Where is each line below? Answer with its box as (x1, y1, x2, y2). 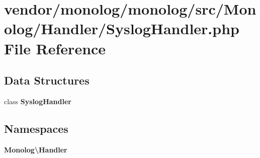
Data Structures (4, 72, 90, 88)
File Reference (4, 38, 106, 58)
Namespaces (4, 120, 68, 136)
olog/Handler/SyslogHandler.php (4, 18, 239, 39)
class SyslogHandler (4, 96, 71, 106)
